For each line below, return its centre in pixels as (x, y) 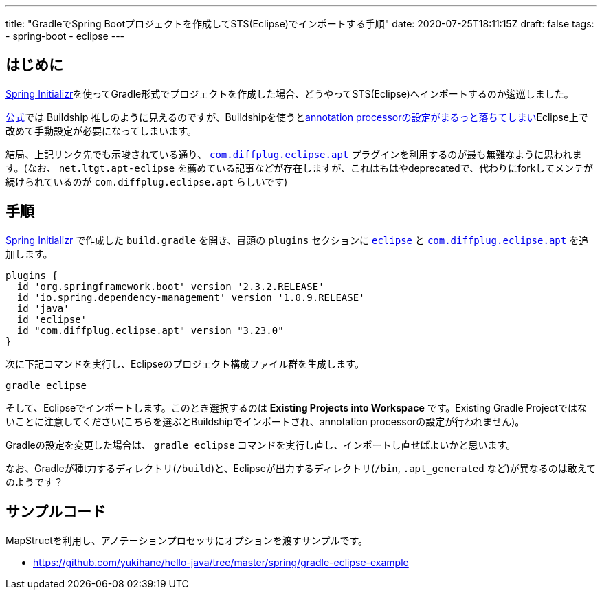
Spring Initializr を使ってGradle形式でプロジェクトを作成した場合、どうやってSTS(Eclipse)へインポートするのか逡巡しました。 (290, 93)
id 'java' (43, 308)
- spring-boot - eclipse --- (65, 36)
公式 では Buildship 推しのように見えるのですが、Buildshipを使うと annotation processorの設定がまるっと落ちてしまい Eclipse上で (297, 117)
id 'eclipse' (52, 319)
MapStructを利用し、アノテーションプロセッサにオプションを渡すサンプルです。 (187, 540)
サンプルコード (56, 512)
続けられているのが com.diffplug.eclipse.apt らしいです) (147, 181)
